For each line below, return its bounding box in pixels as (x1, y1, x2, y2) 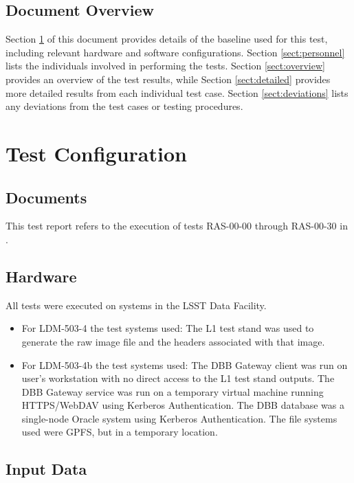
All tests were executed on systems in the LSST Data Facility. (5, 297, 267, 312)
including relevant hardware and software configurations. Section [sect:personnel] (5, 45, 345, 59)
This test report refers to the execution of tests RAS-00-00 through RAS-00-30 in (5, 218, 348, 233)
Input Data (5, 458, 87, 480)
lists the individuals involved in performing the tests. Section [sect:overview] (5, 58, 325, 73)
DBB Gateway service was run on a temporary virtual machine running (21, 384, 324, 398)
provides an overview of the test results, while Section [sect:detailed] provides (5, 71, 331, 86)
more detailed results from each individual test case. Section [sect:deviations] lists (5, 85, 349, 100)
